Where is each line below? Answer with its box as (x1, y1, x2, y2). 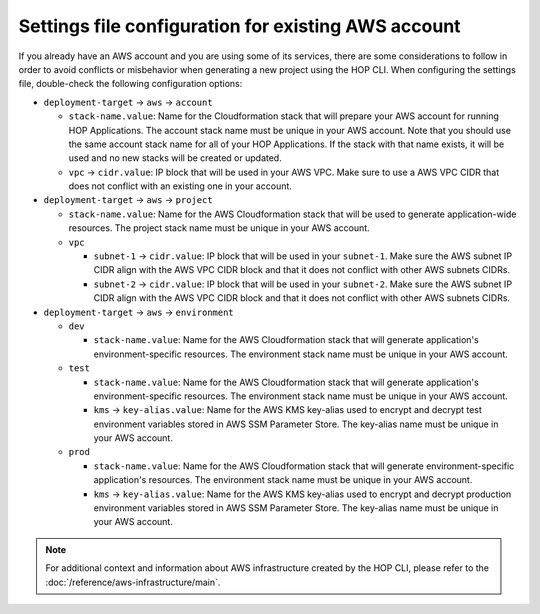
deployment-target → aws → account (43, 96, 214, 108)
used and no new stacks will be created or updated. (68, 152, 282, 164)
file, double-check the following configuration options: (18, 78, 243, 90)
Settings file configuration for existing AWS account (18, 15, 461, 37)
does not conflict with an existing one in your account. (68, 180, 292, 192)
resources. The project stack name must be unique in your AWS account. (68, 222, 370, 234)
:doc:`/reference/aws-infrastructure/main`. (45, 576, 221, 588)
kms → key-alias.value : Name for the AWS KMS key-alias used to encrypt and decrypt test (93, 404, 482, 416)
